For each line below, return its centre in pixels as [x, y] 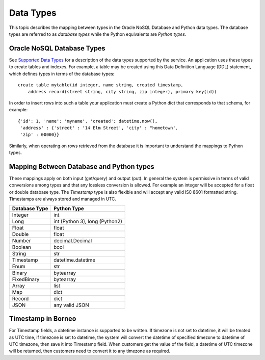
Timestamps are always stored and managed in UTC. [63, 199]
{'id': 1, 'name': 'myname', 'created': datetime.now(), [88, 121]
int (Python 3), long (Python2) [88, 221]
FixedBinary [26, 279]
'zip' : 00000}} [40, 135]
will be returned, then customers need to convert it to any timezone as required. [90, 351]
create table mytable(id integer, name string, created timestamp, [101, 85]
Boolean [22, 247]
